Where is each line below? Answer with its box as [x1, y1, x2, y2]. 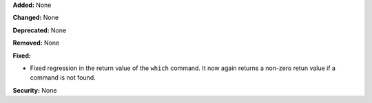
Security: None [12, 86, 57, 94]
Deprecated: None [12, 26, 67, 34]
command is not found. [30, 73, 96, 82]
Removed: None [12, 38, 60, 47]
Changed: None [12, 14, 59, 22]
